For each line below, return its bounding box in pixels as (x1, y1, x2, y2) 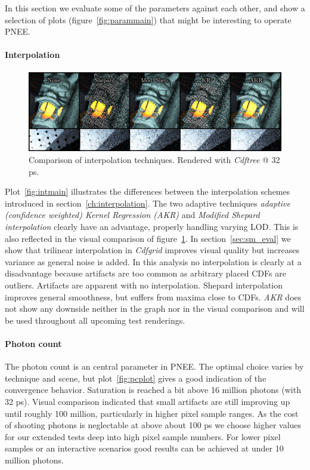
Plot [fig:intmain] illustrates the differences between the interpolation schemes (5, 185, 290, 198)
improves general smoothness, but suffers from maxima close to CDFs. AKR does (5, 290, 302, 303)
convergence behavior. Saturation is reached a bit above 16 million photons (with (5, 383, 301, 396)
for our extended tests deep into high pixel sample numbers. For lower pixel (5, 430, 281, 443)
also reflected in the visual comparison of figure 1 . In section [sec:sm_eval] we (5, 232, 291, 244)
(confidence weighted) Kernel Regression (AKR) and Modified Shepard (5, 208, 260, 221)
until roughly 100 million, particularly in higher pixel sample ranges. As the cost (5, 407, 299, 419)
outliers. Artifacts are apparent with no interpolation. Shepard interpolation (5, 279, 283, 291)
